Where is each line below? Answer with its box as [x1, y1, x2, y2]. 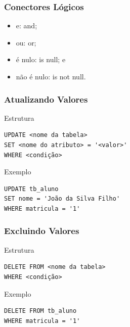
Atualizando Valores [4, 92, 88, 105]
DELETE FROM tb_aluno [4, 307, 77, 315]
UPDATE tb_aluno [4, 185, 59, 193]
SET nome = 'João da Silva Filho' [4, 195, 120, 203]
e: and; [16, 20, 37, 31]
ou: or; [16, 37, 36, 48]
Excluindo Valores [4, 224, 79, 237]
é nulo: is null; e [16, 54, 66, 65]
